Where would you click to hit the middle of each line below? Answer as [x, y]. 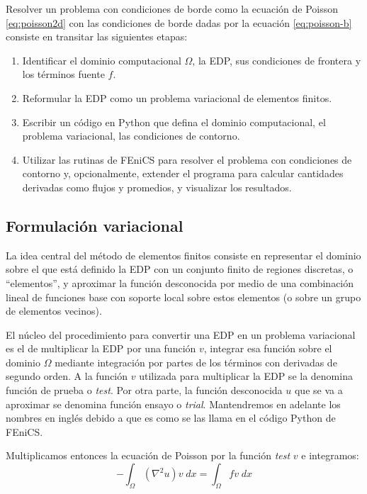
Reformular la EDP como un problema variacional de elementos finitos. [177, 97]
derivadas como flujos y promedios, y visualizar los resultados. [157, 187]
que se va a [318, 390]
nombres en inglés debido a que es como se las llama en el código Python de [171, 418]
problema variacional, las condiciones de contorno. [131, 136]
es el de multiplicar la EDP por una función [101, 348]
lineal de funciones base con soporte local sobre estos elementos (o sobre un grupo [183, 297]
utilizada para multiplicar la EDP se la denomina [246, 376]
